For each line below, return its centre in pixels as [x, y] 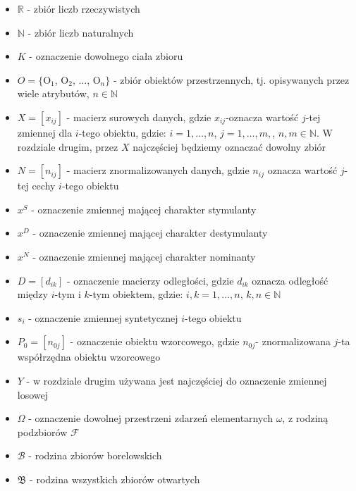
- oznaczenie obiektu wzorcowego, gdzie [155, 341]
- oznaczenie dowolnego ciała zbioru [106, 56]
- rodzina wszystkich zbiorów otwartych [115, 479]
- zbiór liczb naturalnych [81, 32]
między [32, 294]
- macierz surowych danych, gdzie [139, 117]
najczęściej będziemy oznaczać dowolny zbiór [229, 146]
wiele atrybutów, [53, 93]
